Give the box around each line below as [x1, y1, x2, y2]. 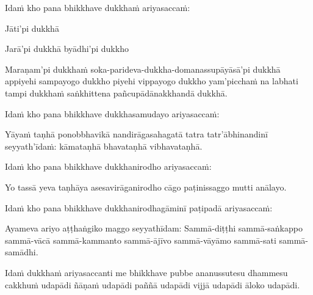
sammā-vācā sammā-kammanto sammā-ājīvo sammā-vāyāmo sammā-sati [5, 233, 276, 246]
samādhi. [5, 246, 38, 258]
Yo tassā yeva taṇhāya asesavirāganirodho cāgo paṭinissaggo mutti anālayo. [5, 180, 287, 193]
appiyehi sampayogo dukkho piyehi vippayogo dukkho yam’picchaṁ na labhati [5, 75, 298, 87]
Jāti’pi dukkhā [5, 21, 59, 34]
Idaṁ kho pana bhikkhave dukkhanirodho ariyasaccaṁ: [5, 160, 212, 173]
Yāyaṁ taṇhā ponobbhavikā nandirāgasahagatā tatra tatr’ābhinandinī [5, 128, 268, 140]
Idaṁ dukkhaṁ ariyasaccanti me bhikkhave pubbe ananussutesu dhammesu [5, 266, 288, 279]
